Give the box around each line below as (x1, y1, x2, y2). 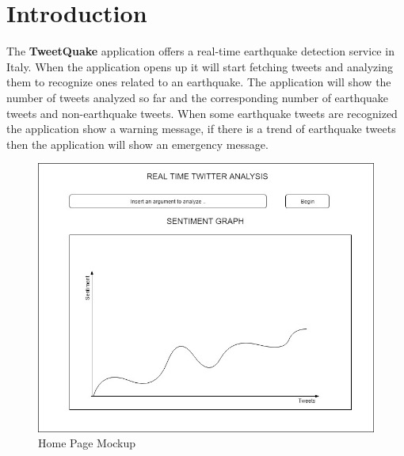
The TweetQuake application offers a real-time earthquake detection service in (6, 43, 394, 59)
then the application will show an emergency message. (6, 135, 269, 152)
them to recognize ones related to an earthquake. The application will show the (6, 74, 391, 90)
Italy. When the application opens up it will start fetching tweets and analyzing (6, 58, 393, 74)
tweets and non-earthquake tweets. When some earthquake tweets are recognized (6, 104, 398, 121)
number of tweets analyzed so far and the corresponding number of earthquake (6, 89, 388, 105)
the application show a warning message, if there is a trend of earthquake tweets (6, 120, 396, 137)
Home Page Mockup (38, 435, 136, 451)
